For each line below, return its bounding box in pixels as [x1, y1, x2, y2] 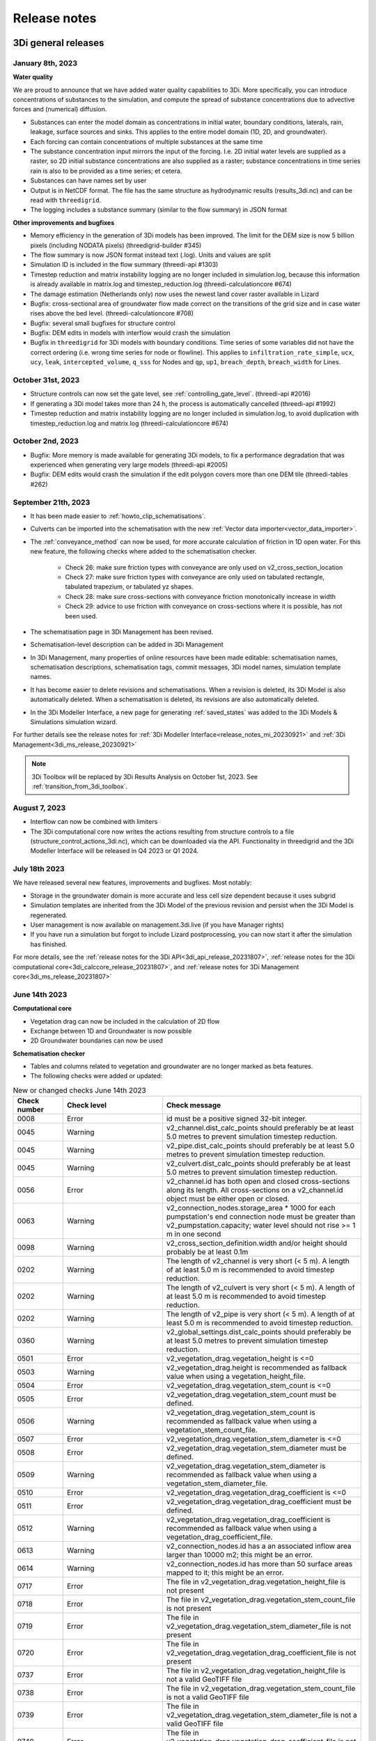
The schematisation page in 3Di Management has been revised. [30, 627, 214, 636]
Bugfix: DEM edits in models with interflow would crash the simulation [30, 329, 231, 337]
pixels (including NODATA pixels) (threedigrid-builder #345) [30, 241, 202, 249]
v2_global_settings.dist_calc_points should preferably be [166, 1327, 352, 1337]
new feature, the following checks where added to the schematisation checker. [30, 547, 257, 556]
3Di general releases [13, 37, 104, 49]
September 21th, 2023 [13, 497, 91, 507]
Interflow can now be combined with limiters [30, 818, 158, 826]
